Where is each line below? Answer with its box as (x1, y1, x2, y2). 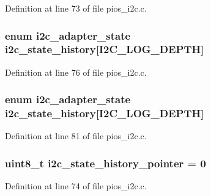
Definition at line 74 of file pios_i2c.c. (5, 180, 147, 192)
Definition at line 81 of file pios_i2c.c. (5, 129, 147, 142)
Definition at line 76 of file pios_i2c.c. (5, 65, 147, 78)
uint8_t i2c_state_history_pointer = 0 (5, 155, 206, 170)
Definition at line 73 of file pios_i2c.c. (5, 2, 147, 14)
